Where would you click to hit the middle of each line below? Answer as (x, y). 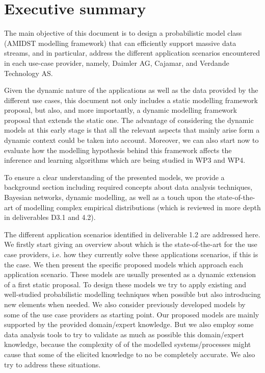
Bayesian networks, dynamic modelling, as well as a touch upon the (110, 197)
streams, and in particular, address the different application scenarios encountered (132, 53)
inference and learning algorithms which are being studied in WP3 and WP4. (125, 160)
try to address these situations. (52, 364)
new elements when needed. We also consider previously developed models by (125, 304)
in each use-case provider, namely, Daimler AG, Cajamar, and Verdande (117, 63)
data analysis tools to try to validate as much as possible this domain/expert (124, 334)
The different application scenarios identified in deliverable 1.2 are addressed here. (132, 234)
